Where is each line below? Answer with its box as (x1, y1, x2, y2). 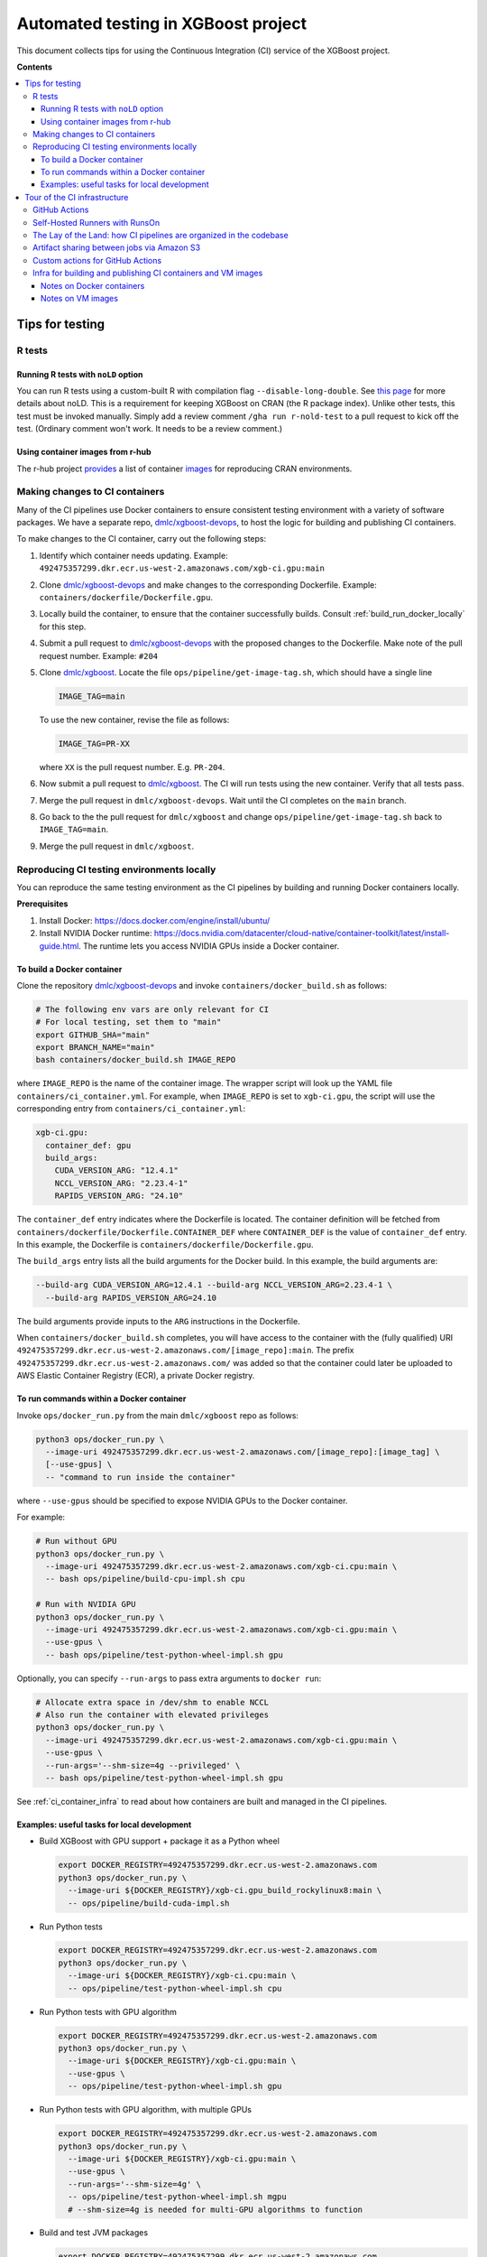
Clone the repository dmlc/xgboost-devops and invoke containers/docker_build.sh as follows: (16, 980, 388, 990)
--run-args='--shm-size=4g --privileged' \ (45, 1760, 241, 1770)
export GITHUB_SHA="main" (35, 1029, 151, 1040)
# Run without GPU (35, 1536, 117, 1546)
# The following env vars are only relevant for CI (35, 1004, 270, 1015)
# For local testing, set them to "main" (35, 1017, 222, 1027)
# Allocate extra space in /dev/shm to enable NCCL (35, 1697, 270, 1707)
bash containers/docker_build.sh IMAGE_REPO (35, 1054, 236, 1065)
